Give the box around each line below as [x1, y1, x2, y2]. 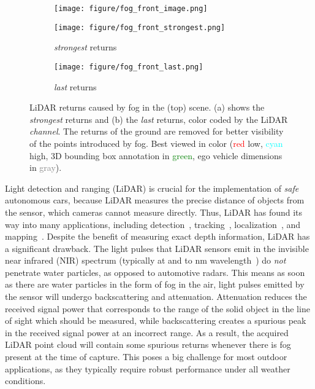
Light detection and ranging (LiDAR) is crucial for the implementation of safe [5, 181, 299, 194]
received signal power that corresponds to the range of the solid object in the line [5, 302, 310, 315]
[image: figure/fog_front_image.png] [54, 4, 208, 13]
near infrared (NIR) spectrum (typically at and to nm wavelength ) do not [5, 254, 286, 267]
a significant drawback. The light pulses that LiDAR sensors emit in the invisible [5, 242, 309, 254]
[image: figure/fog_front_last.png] [54, 62, 203, 71]
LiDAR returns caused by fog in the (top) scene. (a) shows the [29, 101, 265, 114]
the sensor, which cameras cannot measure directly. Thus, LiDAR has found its [5, 205, 303, 218]
